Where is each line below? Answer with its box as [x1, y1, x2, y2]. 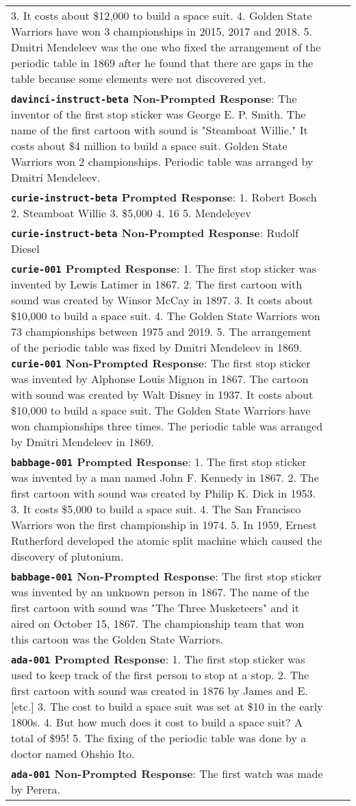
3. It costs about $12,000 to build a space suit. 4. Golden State [11, 8, 312, 23]
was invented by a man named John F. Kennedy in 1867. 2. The [11, 469, 319, 485]
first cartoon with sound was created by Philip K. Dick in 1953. [11, 485, 316, 501]
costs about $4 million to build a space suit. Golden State [11, 138, 288, 154]
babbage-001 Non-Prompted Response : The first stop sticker [11, 568, 322, 584]
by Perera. [11, 781, 60, 797]
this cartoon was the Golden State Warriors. [11, 631, 223, 647]
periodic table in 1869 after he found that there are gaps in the [11, 55, 314, 71]
